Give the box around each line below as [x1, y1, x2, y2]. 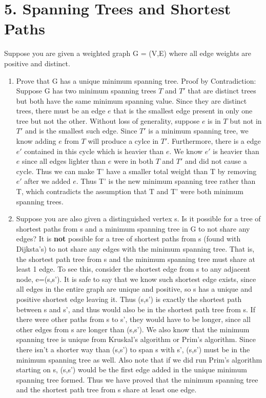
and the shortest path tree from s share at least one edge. [16, 384, 197, 395]
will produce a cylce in [88, 136, 159, 146]
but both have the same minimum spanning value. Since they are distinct [16, 95, 247, 106]
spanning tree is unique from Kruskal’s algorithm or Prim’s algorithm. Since [16, 334, 256, 345]
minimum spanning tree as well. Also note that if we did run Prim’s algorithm [16, 354, 262, 365]
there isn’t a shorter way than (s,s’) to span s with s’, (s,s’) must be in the [16, 344, 250, 354]
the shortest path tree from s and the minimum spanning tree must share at [16, 253, 255, 264]
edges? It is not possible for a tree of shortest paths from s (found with [16, 233, 241, 244]
